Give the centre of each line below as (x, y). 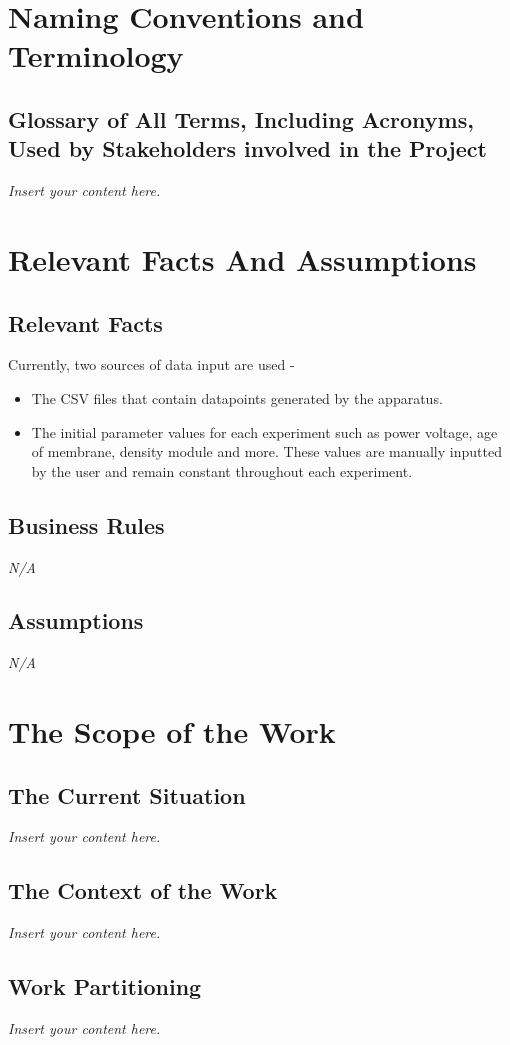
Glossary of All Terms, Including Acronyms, (241, 118)
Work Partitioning (105, 986)
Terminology (96, 55)
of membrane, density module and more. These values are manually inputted (266, 451)
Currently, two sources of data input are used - (151, 364)
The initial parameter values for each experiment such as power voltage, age (264, 431)
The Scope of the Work (172, 731)
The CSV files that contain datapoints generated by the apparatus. (237, 397)
